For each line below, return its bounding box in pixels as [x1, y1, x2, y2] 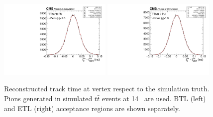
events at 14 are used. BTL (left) [102, 93, 206, 104]
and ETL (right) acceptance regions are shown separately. [4, 103, 180, 113]
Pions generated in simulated [4, 93, 93, 104]
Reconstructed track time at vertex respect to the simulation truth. [4, 83, 210, 94]
